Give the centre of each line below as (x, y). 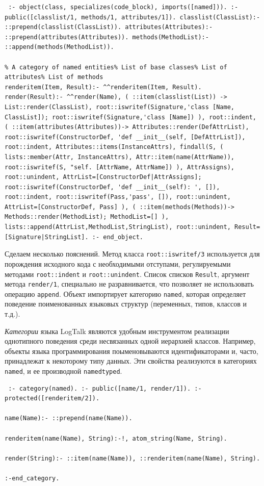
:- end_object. (118, 237)
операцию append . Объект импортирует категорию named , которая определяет (125, 293)
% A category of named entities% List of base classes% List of (116, 67)
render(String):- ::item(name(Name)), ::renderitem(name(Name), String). (133, 458)
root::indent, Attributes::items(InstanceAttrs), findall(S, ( (114, 147)
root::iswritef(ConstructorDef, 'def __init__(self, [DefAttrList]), (125, 137)
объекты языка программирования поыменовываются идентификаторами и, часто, (131, 351)
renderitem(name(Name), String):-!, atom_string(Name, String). (116, 438)
